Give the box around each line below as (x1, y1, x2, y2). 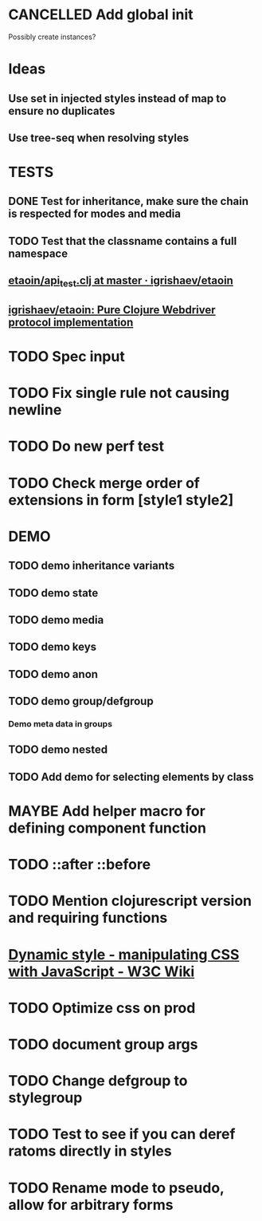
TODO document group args (8, 1035, 198, 1054)
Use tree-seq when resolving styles (8, 131, 190, 144)
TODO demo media (8, 612, 104, 627)
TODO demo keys (8, 640, 97, 654)
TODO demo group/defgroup (8, 695, 154, 708)
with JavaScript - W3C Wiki (8, 963, 195, 980)
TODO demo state (8, 586, 99, 600)
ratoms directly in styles (8, 1142, 173, 1160)
